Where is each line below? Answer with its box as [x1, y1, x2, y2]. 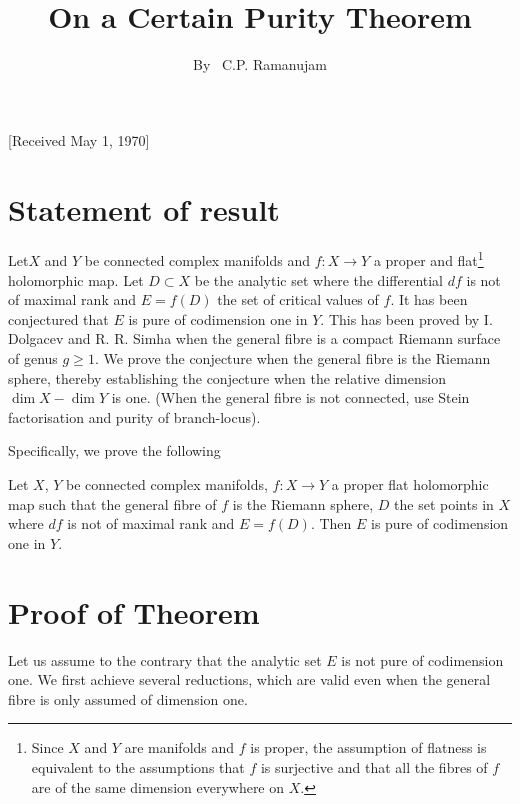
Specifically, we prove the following [8, 440, 221, 461]
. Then [310, 513, 352, 534]
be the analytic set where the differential [194, 269, 444, 290]
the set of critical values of [217, 289, 379, 310]
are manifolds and [124, 737, 235, 758]
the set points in [394, 493, 494, 514]
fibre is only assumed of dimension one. [8, 688, 248, 709]
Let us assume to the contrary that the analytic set [8, 649, 322, 670]
